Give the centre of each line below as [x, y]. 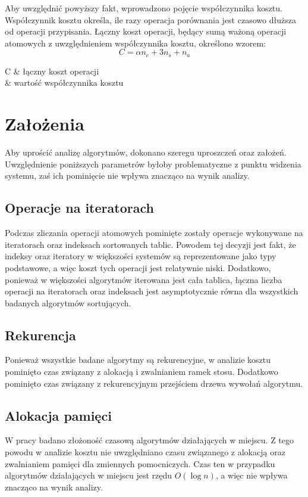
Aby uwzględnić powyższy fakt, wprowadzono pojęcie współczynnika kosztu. [144, 8]
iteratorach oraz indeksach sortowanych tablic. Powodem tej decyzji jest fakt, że [150, 244]
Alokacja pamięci [58, 415]
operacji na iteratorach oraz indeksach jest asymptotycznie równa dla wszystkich [152, 291]
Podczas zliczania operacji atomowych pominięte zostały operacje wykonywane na [154, 233]
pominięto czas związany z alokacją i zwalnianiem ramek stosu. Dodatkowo [142, 372]
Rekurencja [40, 335]
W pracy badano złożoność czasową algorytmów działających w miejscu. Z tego [150, 440]
